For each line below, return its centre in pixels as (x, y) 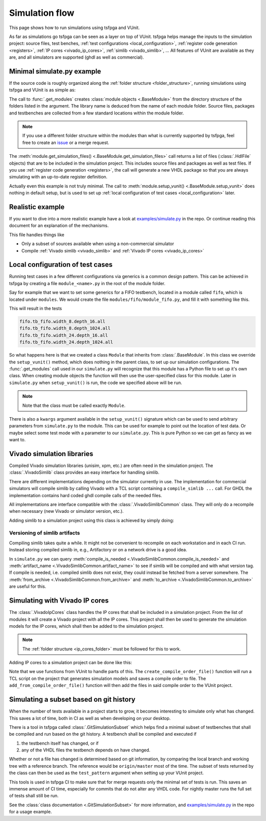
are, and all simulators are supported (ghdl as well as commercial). (77, 57)
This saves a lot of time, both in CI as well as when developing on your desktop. (90, 718)
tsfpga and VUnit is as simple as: (42, 90)
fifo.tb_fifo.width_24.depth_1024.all (66, 342)
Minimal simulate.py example (55, 71)
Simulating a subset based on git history (72, 699)
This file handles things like (37, 235)
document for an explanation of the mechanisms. (59, 226)
